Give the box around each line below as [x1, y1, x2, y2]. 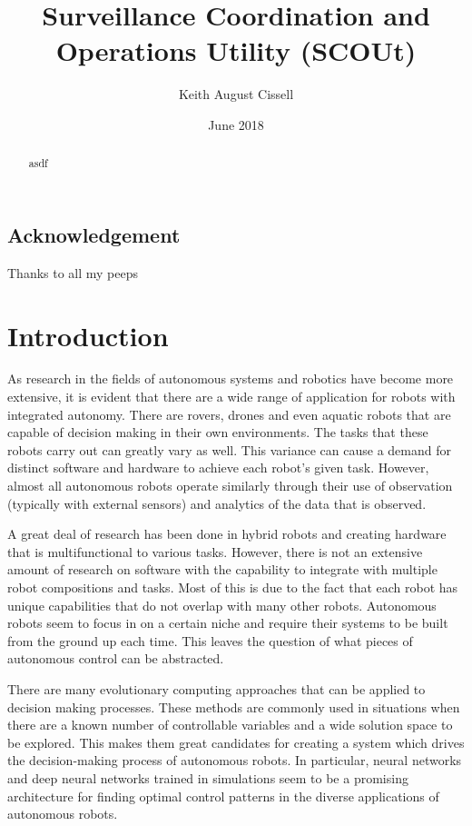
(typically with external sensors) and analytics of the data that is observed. [7, 493, 427, 513]
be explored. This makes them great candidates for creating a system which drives [7, 732, 465, 751]
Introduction [7, 316, 169, 353]
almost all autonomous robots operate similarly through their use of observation [7, 476, 453, 495]
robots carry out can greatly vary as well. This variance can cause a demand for [7, 440, 451, 459]
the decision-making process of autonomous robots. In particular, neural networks [7, 751, 462, 770]
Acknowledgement [7, 220, 181, 248]
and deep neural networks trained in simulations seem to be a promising [7, 768, 408, 787]
